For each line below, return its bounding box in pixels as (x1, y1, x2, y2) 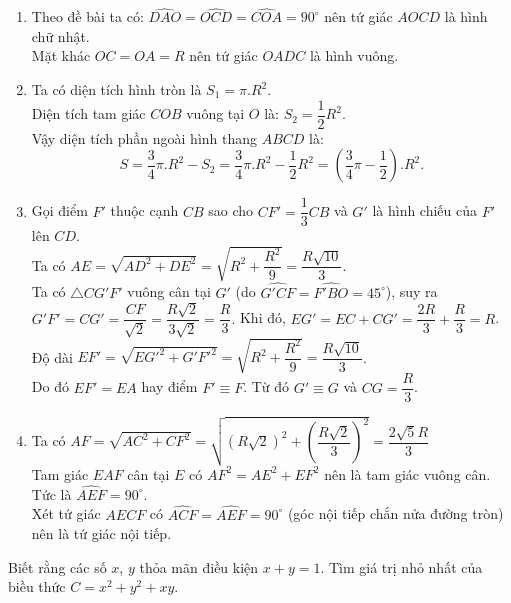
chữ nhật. (31, 25, 90, 46)
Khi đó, (239, 307, 286, 328)
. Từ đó (243, 376, 290, 397)
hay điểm (141, 376, 198, 397)
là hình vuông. (309, 45, 399, 66)
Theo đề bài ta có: (31, 6, 144, 27)
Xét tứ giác (31, 503, 101, 524)
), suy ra (385, 281, 438, 302)
